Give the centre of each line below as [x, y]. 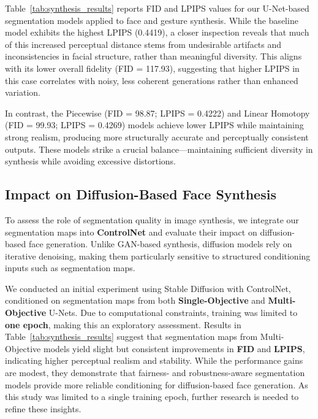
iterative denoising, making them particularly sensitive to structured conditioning [158, 256]
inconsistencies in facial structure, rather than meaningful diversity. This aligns [153, 56]
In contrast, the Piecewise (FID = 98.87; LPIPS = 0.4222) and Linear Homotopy [157, 113]
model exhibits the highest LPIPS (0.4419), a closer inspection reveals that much [157, 32]
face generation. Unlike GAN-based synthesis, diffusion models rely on [160, 244]
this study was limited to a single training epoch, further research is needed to [152, 397]
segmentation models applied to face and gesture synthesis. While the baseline [152, 20]
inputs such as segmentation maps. [70, 268]
